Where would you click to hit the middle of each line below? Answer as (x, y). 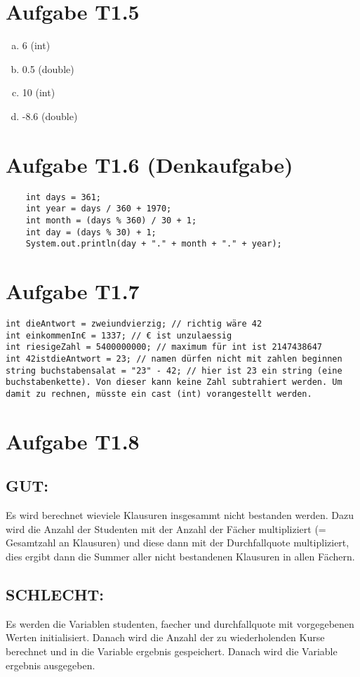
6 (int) (36, 45)
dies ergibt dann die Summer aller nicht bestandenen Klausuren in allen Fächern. (180, 556)
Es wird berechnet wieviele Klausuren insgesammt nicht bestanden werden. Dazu (180, 515)
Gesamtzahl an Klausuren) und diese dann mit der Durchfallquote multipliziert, (178, 543)
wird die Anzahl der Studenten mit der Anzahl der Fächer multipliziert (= (166, 528)
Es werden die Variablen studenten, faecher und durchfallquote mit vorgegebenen (180, 623)
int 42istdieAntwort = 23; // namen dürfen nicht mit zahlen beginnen (174, 359)
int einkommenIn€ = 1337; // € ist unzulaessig (119, 335)
